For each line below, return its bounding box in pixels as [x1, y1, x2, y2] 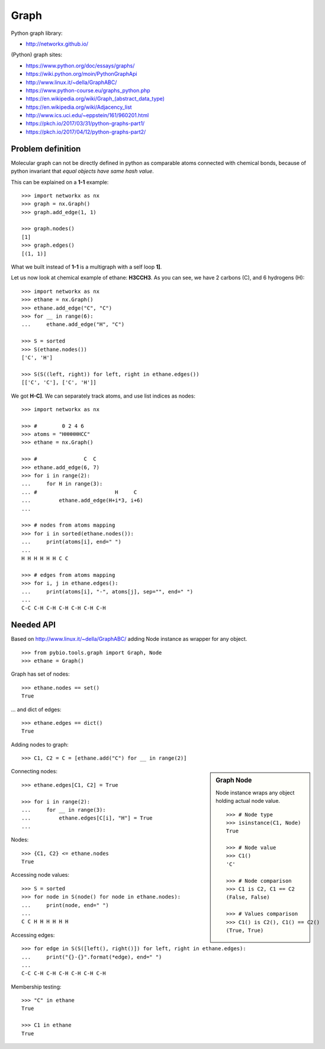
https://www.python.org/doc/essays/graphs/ [25, 62, 135, 69]
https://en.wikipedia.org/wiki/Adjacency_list [25, 104, 133, 111]
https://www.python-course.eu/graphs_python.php [25, 86, 150, 94]
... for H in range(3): [21, 480, 103, 488]
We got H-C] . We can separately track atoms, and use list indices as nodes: [11, 392, 195, 399]
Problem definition [11, 144, 81, 154]
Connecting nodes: [11, 768, 57, 775]
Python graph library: [11, 30, 63, 37]
